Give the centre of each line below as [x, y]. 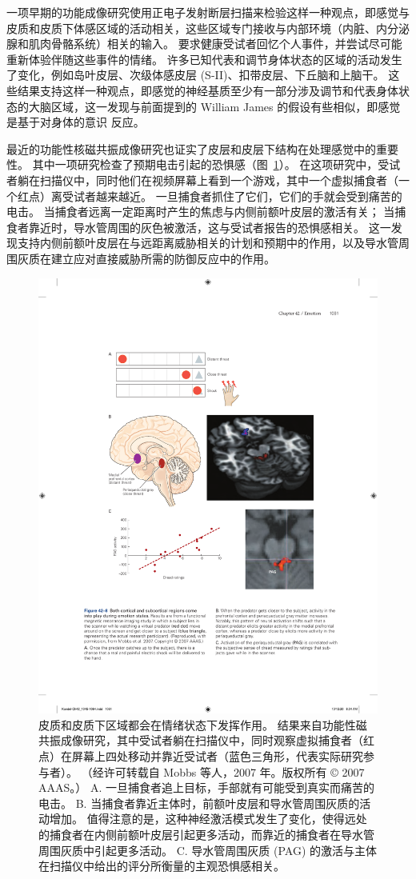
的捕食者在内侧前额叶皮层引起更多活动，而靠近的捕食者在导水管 [206, 834]
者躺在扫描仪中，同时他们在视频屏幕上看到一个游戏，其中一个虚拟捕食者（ [202, 180]
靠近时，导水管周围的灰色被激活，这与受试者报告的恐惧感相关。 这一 [210, 227]
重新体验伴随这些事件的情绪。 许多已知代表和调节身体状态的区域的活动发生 [204, 59]
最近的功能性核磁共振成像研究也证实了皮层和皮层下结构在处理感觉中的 [191, 148]
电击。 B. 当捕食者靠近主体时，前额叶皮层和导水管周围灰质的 [199, 803]
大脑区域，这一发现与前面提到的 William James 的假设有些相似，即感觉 [214, 106]
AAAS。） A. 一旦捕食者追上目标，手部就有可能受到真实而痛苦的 [206, 787]
